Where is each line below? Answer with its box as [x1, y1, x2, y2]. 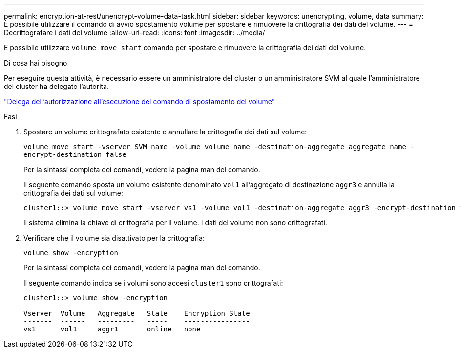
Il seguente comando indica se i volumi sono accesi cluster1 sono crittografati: [23, 279, 283, 287]
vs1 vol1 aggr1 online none [23, 325, 201, 333]
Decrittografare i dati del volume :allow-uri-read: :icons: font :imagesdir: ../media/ [4, 28, 265, 37]
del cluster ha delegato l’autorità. [4, 82, 109, 90]
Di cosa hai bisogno [4, 59, 67, 67]
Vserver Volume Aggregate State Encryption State [23, 309, 250, 317]
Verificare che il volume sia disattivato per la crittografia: [23, 234, 205, 242]
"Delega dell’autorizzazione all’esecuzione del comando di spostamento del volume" [4, 97, 275, 106]
